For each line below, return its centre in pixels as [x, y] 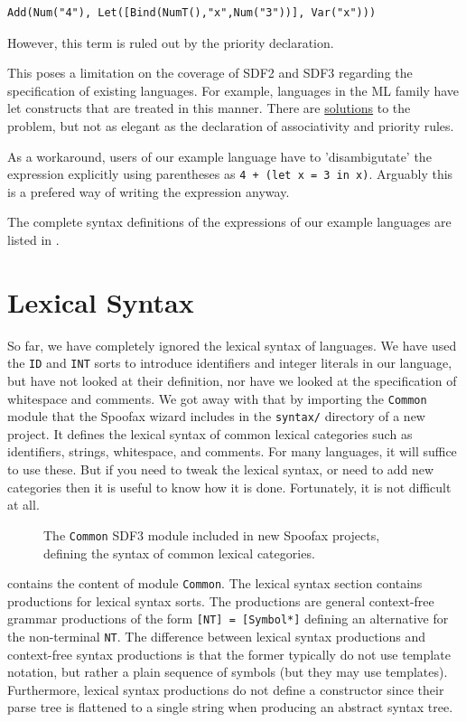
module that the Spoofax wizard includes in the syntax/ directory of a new [216, 416]
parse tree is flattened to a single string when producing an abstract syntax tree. [230, 707]
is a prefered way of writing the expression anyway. [149, 191]
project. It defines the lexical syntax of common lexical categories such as [210, 433]
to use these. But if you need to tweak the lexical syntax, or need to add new [221, 469]
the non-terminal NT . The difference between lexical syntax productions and [216, 636]
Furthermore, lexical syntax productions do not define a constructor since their [226, 689]
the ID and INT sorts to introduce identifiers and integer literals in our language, [230, 363]
